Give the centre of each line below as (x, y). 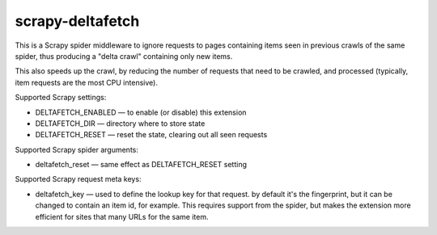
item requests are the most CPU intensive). (86, 82)
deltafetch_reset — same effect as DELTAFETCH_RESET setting (141, 165)
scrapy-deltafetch (77, 21)
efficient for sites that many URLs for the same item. (122, 216)
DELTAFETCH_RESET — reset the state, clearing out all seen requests (151, 135)
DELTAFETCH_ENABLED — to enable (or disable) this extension (141, 112)
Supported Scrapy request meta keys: (78, 179)
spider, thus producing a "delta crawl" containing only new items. (124, 56)
